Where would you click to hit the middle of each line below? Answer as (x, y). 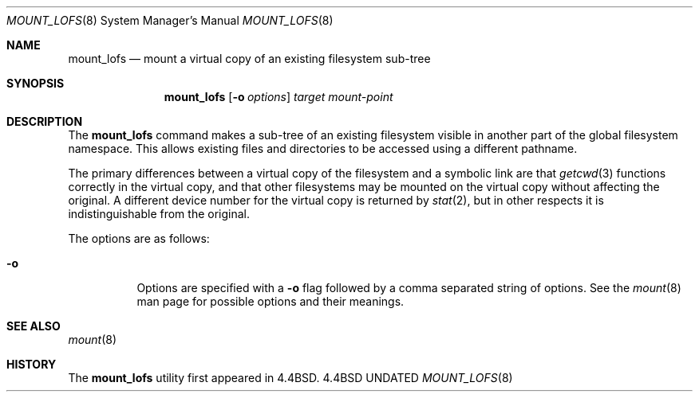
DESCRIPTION (45, 121)
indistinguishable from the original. (159, 214)
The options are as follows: (139, 238)
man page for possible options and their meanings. (271, 301)
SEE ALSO (34, 326)
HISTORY (32, 364)
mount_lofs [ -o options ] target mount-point (278, 97)
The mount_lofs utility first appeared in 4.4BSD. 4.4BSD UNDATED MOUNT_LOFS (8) (290, 378)
